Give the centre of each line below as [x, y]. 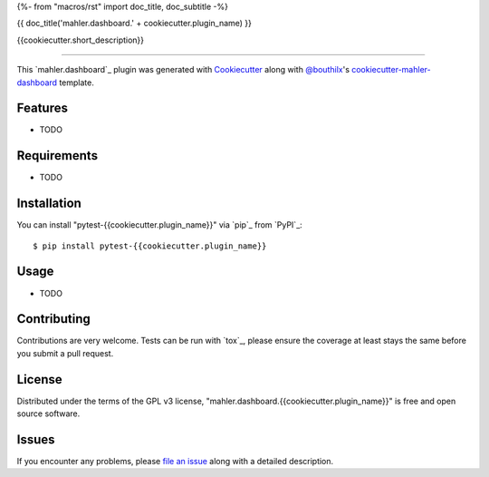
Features [42, 108]
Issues [36, 439]
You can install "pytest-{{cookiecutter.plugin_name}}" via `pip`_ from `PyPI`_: [159, 225]
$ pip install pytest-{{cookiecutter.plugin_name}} [150, 246]
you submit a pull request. [65, 353]
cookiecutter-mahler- [391, 70]
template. [77, 83]
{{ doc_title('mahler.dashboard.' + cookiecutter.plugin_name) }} [134, 24]
